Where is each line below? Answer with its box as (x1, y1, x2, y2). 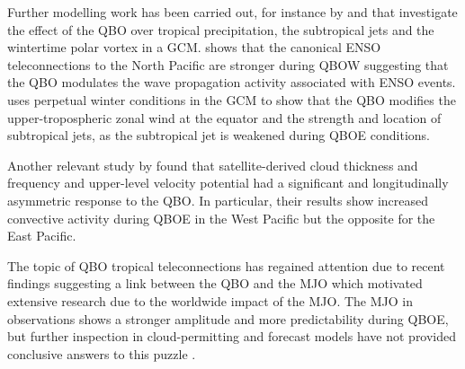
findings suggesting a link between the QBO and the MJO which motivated (7, 274, 423, 293)
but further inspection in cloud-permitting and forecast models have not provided (7, 327, 457, 346)
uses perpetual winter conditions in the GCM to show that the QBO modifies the (7, 90, 456, 109)
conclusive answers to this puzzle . (7, 344, 196, 363)
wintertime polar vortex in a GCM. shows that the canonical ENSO (7, 38, 381, 57)
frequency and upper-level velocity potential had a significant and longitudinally (7, 173, 449, 192)
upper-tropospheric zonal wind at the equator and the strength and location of (7, 108, 442, 127)
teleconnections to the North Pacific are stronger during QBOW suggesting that (7, 55, 449, 74)
